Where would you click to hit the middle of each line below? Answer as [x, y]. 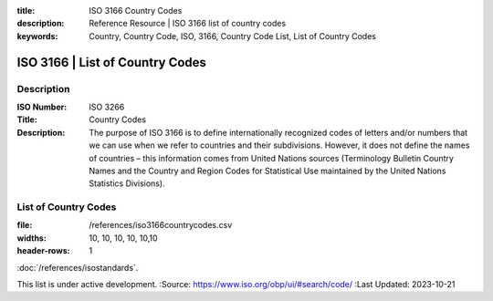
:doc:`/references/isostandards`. [78, 267]
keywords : [37, 36]
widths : [32, 238]
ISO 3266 [107, 107]
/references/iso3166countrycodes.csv [161, 225]
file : [25, 225]
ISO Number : [42, 107]
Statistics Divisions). [127, 183]
